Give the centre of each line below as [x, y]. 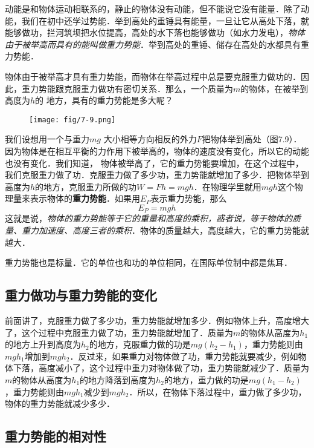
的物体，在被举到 [274, 88]
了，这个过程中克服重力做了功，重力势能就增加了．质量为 [119, 332]
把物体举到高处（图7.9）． [252, 139]
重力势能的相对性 [56, 436]
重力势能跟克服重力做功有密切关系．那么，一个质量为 [127, 88]
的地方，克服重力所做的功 [86, 186]
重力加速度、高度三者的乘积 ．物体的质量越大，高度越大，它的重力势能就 [165, 230]
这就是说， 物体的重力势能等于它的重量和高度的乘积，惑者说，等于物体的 [149, 218]
